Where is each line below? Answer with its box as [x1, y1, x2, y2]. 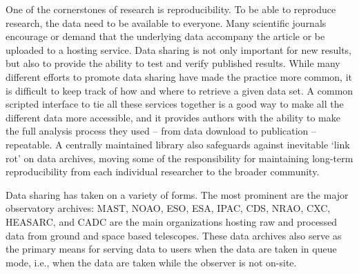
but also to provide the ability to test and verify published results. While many [6, 56, 340, 70]
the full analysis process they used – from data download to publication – [6, 124, 317, 138]
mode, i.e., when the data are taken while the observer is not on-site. [6, 255, 297, 269]
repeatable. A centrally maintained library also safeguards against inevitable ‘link [6, 137, 350, 151]
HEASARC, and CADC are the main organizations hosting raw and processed [6, 214, 338, 228]
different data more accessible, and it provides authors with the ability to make [6, 110, 341, 124]
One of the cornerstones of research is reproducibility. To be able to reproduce [6, 2, 336, 16]
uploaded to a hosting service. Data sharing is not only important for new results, [6, 42, 351, 57]
